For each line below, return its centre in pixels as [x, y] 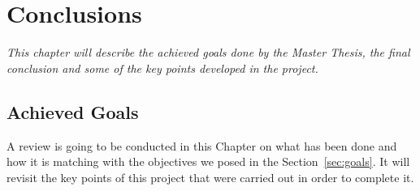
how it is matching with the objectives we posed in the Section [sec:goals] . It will [208, 161]
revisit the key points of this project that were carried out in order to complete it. [210, 177]
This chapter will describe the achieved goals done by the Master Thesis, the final [208, 52]
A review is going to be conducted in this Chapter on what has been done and [202, 145]
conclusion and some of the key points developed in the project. [162, 68]
